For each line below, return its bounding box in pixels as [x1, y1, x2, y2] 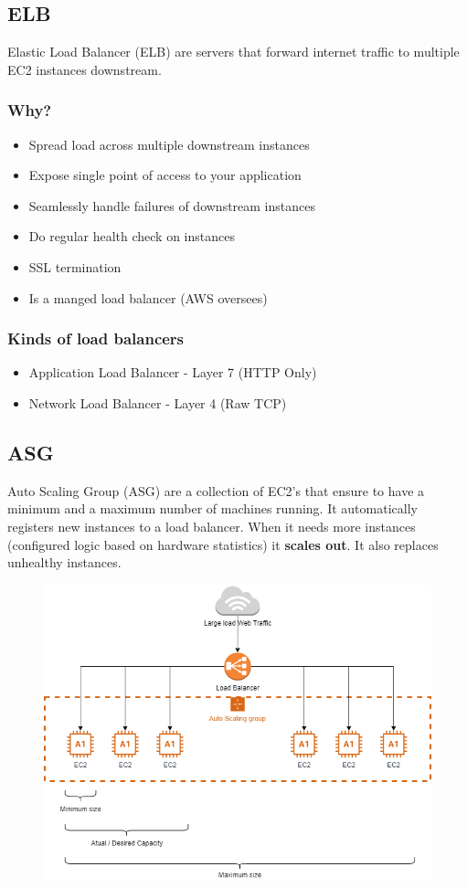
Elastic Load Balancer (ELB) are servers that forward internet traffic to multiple [7, 42, 460, 61]
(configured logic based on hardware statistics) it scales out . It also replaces [7, 534, 439, 554]
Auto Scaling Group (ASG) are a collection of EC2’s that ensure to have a [7, 481, 425, 500]
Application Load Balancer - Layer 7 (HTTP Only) [28, 363, 317, 382]
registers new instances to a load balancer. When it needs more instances [7, 516, 416, 535]
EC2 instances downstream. [7, 59, 162, 79]
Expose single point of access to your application [28, 165, 302, 185]
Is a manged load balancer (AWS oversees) [28, 288, 268, 307]
